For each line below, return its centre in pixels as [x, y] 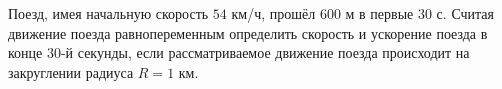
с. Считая [465, 13]
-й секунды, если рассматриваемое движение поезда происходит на [265, 52]
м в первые [379, 13]
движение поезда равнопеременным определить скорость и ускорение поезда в [248, 32]
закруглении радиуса [71, 71]
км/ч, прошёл [273, 13]
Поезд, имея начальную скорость [108, 13]
